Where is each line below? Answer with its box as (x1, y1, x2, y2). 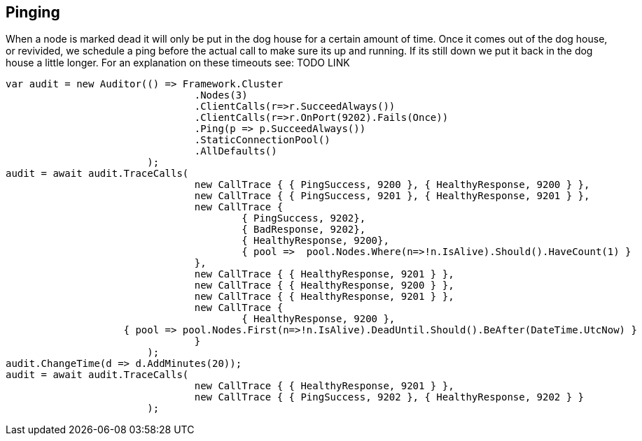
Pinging (6, 3, 60, 21)
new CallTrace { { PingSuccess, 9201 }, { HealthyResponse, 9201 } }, (194, 190, 590, 202)
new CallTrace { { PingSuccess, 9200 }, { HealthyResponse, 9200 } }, (194, 179, 590, 191)
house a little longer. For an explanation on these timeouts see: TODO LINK (6, 57, 350, 69)
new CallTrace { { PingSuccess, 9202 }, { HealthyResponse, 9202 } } (194, 391, 585, 403)
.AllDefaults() (194, 145, 277, 157)
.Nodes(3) (194, 89, 248, 101)
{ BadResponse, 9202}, (242, 224, 366, 236)
